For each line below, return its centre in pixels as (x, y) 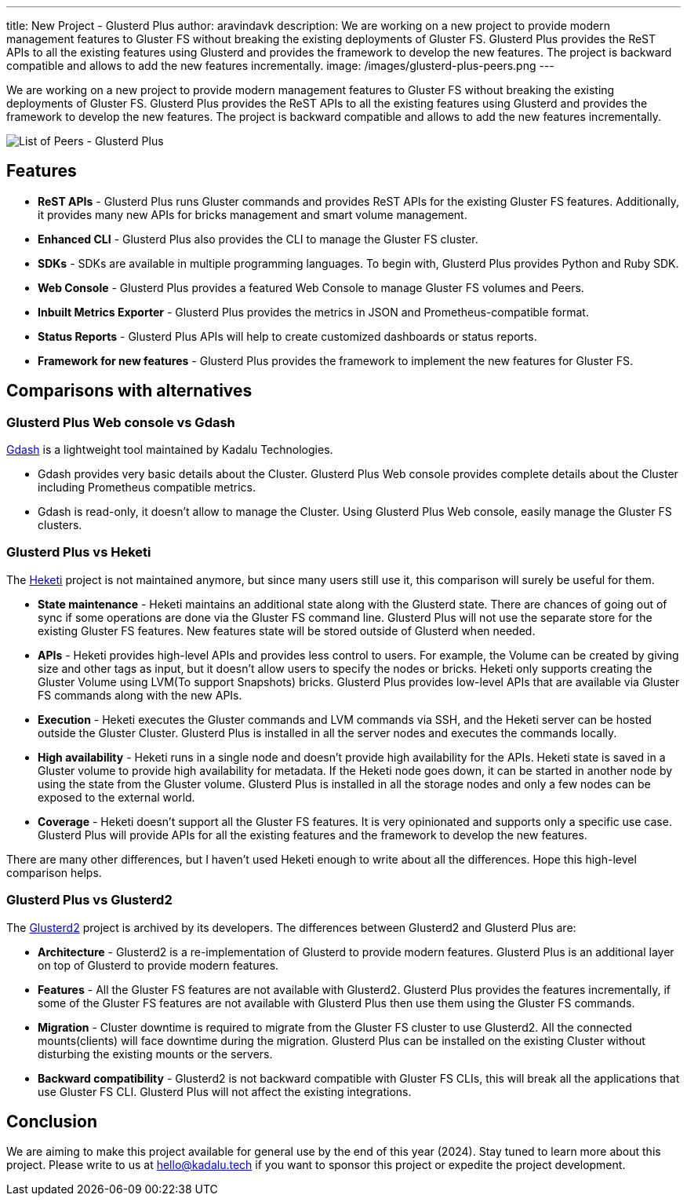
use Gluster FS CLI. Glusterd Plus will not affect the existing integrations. (225, 1091)
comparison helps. (54, 872)
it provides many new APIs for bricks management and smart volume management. (253, 214)
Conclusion (52, 1121)
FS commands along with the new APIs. (140, 695)
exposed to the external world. (116, 797)
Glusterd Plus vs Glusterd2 (89, 900)
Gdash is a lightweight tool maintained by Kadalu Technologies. (170, 450)
